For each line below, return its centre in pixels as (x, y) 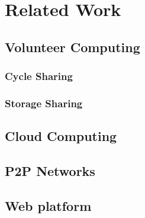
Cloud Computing (61, 136)
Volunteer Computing (72, 47)
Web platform (48, 205)
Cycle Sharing (39, 76)
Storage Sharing (44, 103)
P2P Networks (50, 171)
